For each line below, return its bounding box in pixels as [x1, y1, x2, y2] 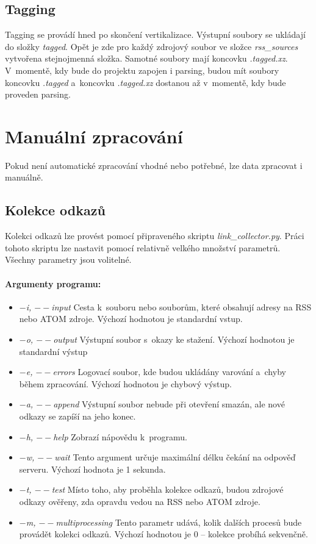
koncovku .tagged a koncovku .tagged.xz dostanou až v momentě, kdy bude [5, 76, 286, 88]
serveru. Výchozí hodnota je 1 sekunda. [19, 462, 166, 475]
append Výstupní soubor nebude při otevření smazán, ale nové [53, 398, 285, 410]
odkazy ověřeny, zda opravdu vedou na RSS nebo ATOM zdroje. [19, 495, 260, 507]
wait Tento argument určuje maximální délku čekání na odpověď [54, 451, 296, 463]
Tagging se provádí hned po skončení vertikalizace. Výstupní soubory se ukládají [5, 28, 306, 41]
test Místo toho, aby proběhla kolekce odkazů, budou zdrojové [51, 483, 284, 496]
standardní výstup [19, 345, 88, 357]
